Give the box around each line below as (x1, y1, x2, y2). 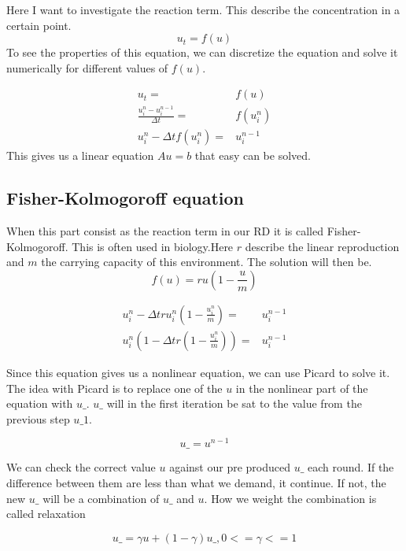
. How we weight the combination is (204, 490, 377, 506)
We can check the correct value (6, 459, 156, 475)
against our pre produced (169, 459, 290, 475)
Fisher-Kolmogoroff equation (6, 186, 244, 210)
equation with (6, 395, 73, 412)
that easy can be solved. (194, 147, 311, 164)
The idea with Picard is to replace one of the (6, 379, 223, 396)
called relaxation (6, 505, 86, 522)
